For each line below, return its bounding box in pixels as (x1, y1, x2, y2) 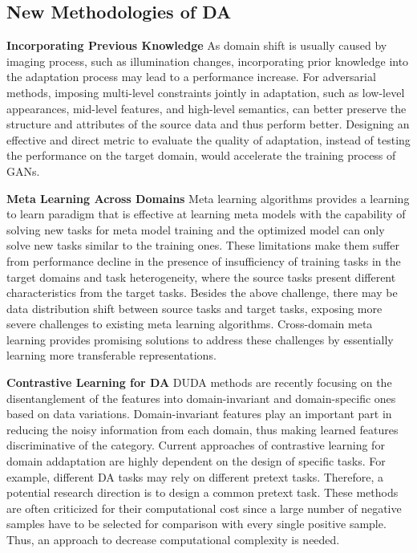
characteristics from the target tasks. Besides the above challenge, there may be (6, 284, 398, 301)
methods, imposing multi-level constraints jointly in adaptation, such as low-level (6, 83, 405, 100)
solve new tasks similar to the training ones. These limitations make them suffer (6, 237, 399, 254)
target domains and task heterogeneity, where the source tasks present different (6, 268, 396, 285)
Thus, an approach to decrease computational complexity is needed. (6, 531, 340, 548)
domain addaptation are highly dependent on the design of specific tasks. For (6, 453, 386, 470)
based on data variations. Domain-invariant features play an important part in (6, 405, 392, 422)
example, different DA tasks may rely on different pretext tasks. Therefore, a (6, 468, 384, 485)
